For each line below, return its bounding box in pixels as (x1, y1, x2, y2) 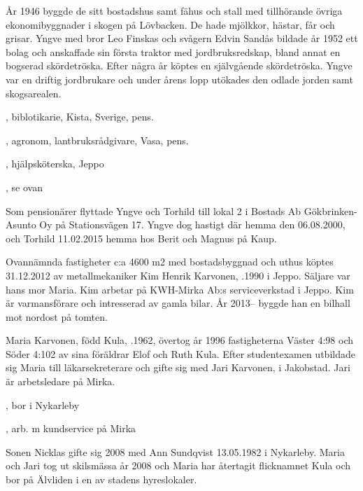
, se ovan (6, 179, 43, 194)
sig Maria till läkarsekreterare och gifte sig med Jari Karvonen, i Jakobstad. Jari (6, 360, 350, 375)
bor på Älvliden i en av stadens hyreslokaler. (6, 472, 197, 487)
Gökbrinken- (304, 203, 357, 218)
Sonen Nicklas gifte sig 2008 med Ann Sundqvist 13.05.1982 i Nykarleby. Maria (6, 444, 345, 459)
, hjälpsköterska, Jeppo (6, 156, 104, 171)
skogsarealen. (6, 85, 62, 100)
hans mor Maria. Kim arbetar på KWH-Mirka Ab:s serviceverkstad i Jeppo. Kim (6, 282, 354, 296)
